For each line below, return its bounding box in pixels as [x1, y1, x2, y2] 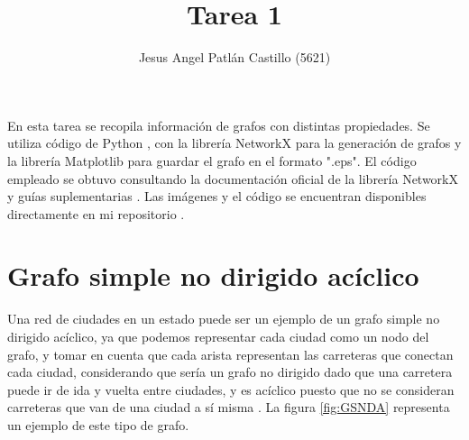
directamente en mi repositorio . [7, 204, 185, 223]
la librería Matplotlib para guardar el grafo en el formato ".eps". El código [7, 151, 417, 170]
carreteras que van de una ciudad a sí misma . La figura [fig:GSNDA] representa [7, 398, 450, 417]
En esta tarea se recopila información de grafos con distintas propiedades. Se [7, 115, 430, 134]
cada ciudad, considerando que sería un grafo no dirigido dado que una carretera [7, 362, 453, 381]
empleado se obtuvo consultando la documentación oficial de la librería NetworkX [7, 169, 458, 188]
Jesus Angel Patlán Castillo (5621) [138, 48, 331, 67]
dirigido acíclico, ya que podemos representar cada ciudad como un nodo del [7, 327, 429, 345]
